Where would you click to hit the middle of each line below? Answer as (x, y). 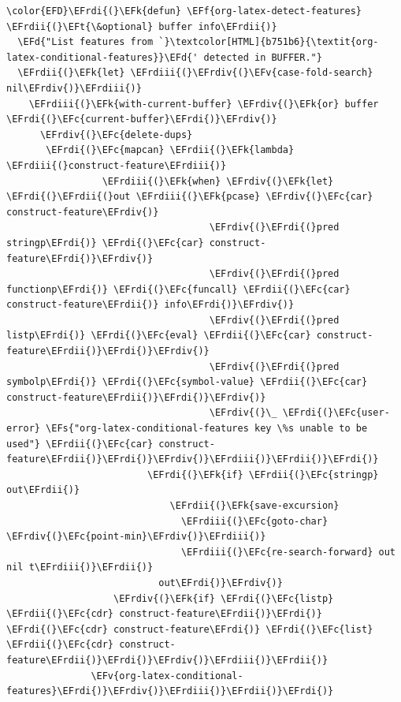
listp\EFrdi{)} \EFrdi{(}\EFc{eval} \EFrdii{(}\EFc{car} (159, 336)
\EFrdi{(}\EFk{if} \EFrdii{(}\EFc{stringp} (263, 474)
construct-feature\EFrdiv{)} (83, 212)
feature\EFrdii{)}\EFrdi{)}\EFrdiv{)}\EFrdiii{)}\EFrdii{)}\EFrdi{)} (193, 459)
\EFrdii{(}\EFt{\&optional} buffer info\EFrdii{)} (142, 26)
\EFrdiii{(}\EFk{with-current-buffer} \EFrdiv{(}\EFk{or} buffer (204, 104)
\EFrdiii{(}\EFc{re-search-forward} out (288, 552)
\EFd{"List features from (85, 42)
